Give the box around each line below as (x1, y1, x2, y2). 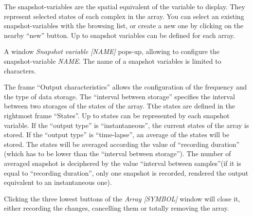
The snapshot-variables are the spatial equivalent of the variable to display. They (4, 1, 245, 11)
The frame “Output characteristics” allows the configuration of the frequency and (4, 82, 247, 92)
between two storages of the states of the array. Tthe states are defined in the (4, 101, 235, 111)
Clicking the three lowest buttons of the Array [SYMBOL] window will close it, (4, 193, 240, 203)
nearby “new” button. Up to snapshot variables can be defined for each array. (4, 30, 235, 40)
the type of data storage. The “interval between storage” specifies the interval (4, 91, 235, 101)
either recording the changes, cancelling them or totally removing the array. (4, 203, 229, 213)
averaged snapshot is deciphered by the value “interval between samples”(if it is (4, 158, 241, 168)
